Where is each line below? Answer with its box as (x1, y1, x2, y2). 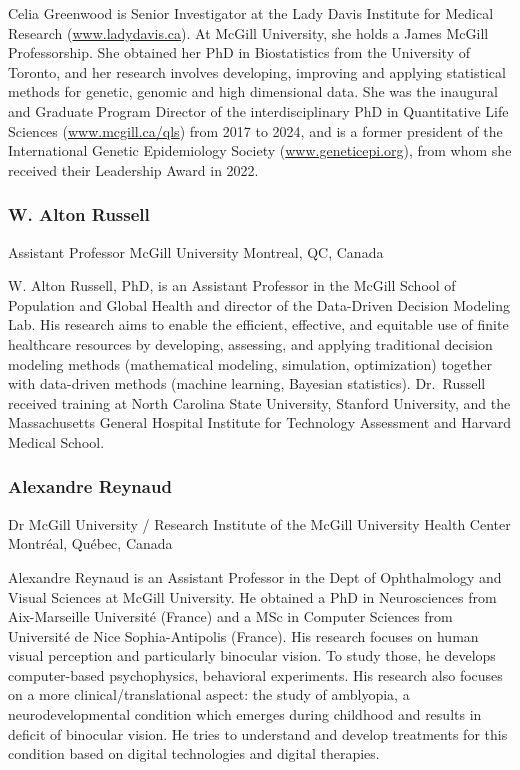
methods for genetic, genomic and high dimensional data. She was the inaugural (8, 81, 498, 102)
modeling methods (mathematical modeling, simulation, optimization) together (8, 353, 492, 374)
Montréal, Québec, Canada (8, 533, 173, 554)
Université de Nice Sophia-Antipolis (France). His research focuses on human (8, 625, 479, 646)
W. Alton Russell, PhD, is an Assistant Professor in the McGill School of (8, 275, 456, 296)
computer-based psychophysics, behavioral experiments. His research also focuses (8, 664, 503, 685)
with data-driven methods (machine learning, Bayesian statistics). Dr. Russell (8, 373, 486, 394)
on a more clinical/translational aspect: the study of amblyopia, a (8, 684, 410, 705)
